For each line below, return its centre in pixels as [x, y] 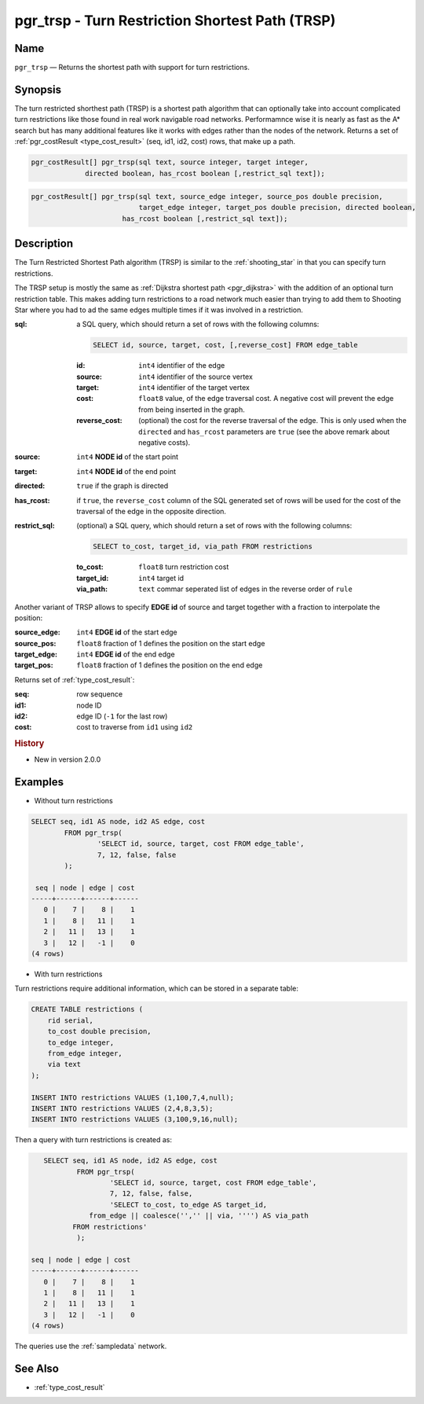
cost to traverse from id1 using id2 [135, 727]
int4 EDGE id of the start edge [127, 632]
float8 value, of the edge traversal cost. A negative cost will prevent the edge [266, 399]
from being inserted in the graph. [192, 410]
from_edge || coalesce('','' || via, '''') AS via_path [199, 1216]
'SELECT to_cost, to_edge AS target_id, [188, 1204]
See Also [37, 1368]
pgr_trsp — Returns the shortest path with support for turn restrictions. [132, 68]
